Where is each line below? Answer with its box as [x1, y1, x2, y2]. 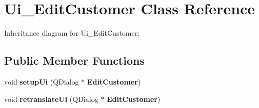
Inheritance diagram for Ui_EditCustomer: [4, 28, 140, 38]
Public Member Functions [4, 52, 145, 68]
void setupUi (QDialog [4, 76, 79, 87]
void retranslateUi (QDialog [4, 93, 98, 104]
